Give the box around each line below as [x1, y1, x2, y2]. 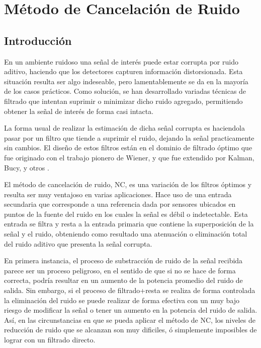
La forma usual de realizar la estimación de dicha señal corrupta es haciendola [4, 123, 245, 133]
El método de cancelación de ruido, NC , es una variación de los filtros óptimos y [4, 179, 252, 190]
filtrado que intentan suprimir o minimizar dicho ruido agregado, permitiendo [4, 95, 243, 106]
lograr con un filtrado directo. [4, 334, 96, 345]
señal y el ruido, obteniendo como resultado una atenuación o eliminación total [4, 228, 247, 239]
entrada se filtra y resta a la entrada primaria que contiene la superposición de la [4, 218, 254, 229]
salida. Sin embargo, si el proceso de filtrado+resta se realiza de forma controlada [4, 285, 255, 296]
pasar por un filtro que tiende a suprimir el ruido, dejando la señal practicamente [4, 132, 254, 143]
